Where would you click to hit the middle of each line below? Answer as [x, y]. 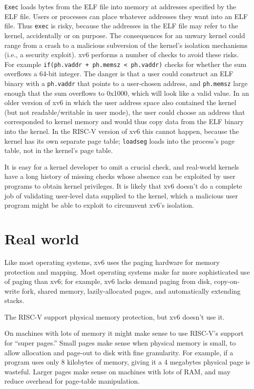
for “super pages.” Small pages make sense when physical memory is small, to [120, 343]
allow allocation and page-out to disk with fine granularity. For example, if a [119, 352]
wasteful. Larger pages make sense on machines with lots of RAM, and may [117, 371]
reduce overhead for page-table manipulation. [72, 381]
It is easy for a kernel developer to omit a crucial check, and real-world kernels [122, 166]
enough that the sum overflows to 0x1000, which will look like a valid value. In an [127, 93]
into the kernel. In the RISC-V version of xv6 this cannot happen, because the [122, 131]
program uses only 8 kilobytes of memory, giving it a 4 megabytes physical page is [127, 362]
